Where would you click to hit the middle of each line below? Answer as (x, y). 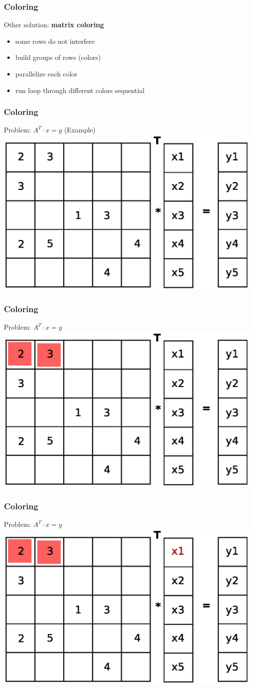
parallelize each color (46, 74)
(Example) (80, 130)
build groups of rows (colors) (58, 57)
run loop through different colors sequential (80, 90)
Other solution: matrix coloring (54, 25)
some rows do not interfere (55, 41)
